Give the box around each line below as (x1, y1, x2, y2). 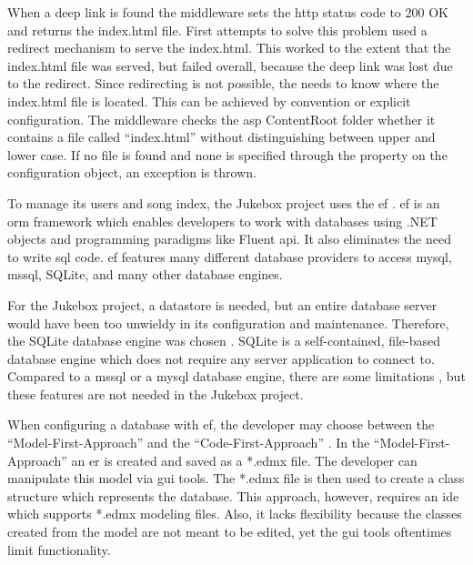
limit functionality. (7, 540, 111, 559)
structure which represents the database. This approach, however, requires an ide (7, 486, 459, 505)
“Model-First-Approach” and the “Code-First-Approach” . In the (7, 433, 370, 452)
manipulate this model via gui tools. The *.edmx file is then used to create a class (7, 469, 465, 488)
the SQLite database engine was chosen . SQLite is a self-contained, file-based (7, 331, 441, 350)
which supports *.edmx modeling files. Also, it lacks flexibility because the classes (7, 504, 462, 523)
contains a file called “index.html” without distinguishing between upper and (7, 127, 436, 146)
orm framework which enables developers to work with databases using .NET (7, 211, 438, 230)
